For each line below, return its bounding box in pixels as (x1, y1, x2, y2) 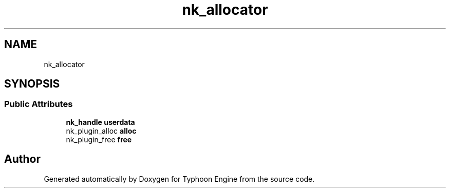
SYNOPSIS (4, 77, 60, 91)
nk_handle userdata (66, 117, 135, 126)
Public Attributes (4, 99, 73, 110)
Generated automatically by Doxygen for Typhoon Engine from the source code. (44, 174, 315, 183)
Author (4, 153, 41, 166)
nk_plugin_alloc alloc (66, 126, 137, 135)
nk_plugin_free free (66, 135, 132, 144)
